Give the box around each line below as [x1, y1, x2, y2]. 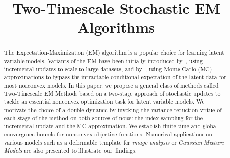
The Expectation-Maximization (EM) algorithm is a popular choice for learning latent [4, 48, 224, 57]
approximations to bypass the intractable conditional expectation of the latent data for [4, 73, 226, 81]
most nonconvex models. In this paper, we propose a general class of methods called [4, 81, 219, 89]
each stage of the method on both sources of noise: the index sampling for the [4, 113, 203, 122]
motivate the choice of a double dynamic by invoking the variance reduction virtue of [4, 105, 222, 113]
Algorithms [77, 17, 155, 37]
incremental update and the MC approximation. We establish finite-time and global [4, 122, 218, 130]
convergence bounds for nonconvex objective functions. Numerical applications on [4, 130, 212, 138]
